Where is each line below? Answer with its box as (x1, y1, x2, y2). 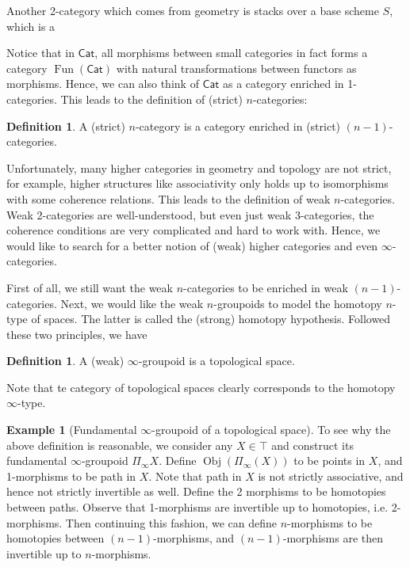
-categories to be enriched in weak (183, 279, 348, 295)
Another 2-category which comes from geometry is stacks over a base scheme (6, 2, 379, 18)
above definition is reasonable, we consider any (6, 436, 233, 453)
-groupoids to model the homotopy (213, 295, 382, 311)
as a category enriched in (222, 75, 344, 92)
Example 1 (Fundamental (6, 421, 137, 438)
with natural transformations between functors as (116, 59, 357, 76)
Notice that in (6, 44, 75, 61)
